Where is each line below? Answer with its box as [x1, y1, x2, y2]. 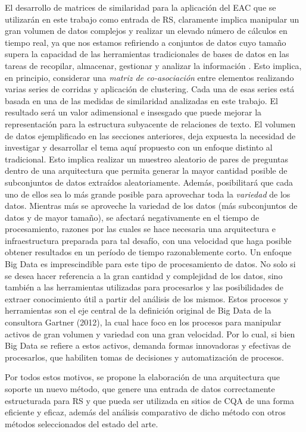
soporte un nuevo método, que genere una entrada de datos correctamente [5, 383, 275, 395]
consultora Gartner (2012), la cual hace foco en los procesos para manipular [5, 316, 282, 328]
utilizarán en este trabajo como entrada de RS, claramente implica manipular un [5, 12, 299, 25]
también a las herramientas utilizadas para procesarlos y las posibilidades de [5, 281, 283, 293]
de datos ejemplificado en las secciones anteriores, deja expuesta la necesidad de [5, 129, 296, 142]
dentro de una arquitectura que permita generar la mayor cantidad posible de [5, 164, 288, 177]
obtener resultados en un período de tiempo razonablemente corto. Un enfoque [5, 246, 292, 258]
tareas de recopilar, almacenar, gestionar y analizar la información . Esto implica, [5, 59, 302, 71]
